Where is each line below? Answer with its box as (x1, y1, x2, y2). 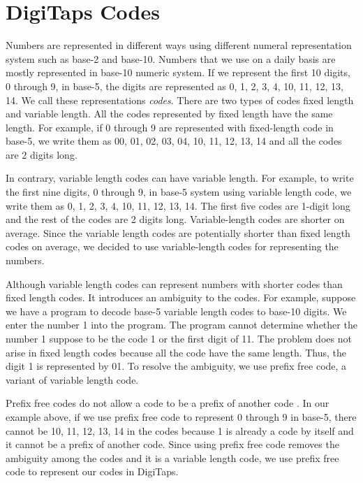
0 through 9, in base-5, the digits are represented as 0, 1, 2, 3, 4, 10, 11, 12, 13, (6, 78, 343, 93)
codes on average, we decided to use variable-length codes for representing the (6, 239, 339, 254)
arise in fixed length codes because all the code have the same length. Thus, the (6, 345, 347, 359)
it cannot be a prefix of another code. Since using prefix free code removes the (6, 437, 339, 452)
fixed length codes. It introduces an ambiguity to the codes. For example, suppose (6, 290, 356, 305)
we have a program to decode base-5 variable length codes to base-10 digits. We (6, 303, 347, 318)
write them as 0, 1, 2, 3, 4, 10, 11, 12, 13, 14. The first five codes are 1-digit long (6, 198, 350, 212)
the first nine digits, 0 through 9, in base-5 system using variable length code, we (6, 185, 352, 199)
